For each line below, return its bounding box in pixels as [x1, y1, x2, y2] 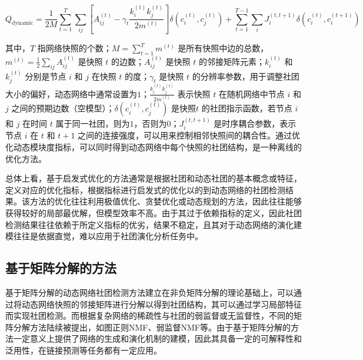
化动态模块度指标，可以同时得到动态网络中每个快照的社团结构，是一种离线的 [5, 141, 302, 153]
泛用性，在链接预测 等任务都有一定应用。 [5, 344, 162, 356]
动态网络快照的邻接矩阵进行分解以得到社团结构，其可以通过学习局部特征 [21, 298, 302, 310]
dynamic [12, 20, 34, 27]
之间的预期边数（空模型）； [11, 102, 115, 114]
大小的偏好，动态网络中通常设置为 [5, 87, 137, 100]
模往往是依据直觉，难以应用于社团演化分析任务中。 [5, 230, 203, 242]
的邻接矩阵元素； [199, 55, 265, 67]
